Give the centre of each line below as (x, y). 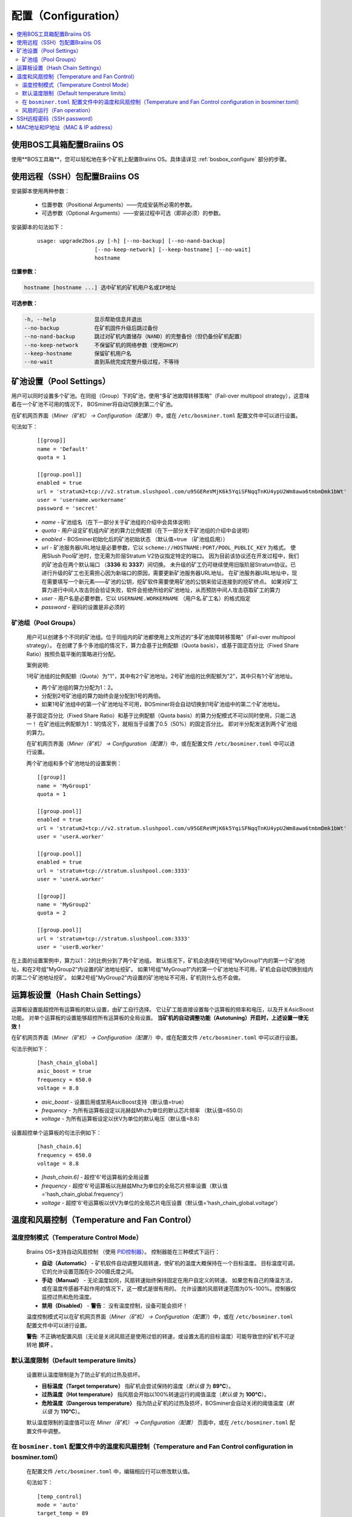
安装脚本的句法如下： (38, 227)
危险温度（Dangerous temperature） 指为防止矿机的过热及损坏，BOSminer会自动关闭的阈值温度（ (165, 1403)
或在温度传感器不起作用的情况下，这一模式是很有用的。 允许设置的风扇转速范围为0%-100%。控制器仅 (169, 1289)
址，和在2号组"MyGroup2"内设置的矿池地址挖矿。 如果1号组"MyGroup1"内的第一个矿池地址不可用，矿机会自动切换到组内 (162, 969)
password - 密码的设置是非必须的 (83, 607)
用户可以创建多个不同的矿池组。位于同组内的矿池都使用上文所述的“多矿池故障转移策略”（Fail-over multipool (161, 637)
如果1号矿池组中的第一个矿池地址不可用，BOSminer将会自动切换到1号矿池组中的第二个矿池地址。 (162, 704)
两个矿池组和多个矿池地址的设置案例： (74, 763)
